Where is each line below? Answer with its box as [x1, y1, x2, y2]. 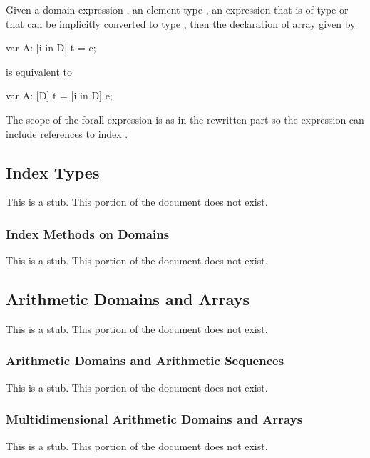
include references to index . [6, 126, 128, 141]
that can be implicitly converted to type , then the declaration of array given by [6, 16, 356, 31]
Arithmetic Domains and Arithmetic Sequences [6, 352, 284, 369]
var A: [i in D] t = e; [6, 40, 96, 55]
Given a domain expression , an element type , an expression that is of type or [6, 2, 349, 16]
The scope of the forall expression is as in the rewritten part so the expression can [6, 111, 364, 126]
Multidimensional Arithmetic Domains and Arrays [6, 410, 303, 428]
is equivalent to [6, 64, 73, 79]
